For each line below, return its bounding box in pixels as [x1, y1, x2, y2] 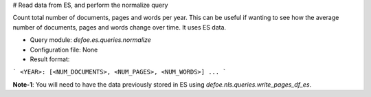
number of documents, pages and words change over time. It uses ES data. [12, 23, 227, 31]
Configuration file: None [30, 45, 98, 54]
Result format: [30, 55, 70, 63]
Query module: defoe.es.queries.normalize [30, 36, 151, 44]
